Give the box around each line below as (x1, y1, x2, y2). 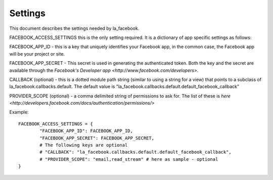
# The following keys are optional (39, 142, 128, 148)
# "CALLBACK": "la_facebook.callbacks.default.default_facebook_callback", (39, 149, 232, 155)
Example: (9, 109, 29, 115)
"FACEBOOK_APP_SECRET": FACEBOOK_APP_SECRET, (39, 135, 154, 141)
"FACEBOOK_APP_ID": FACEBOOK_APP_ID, (39, 128, 133, 134)
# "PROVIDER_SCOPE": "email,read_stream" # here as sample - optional (39, 156, 218, 162)
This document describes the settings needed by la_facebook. (9, 25, 140, 31)
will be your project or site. (9, 51, 65, 57)
